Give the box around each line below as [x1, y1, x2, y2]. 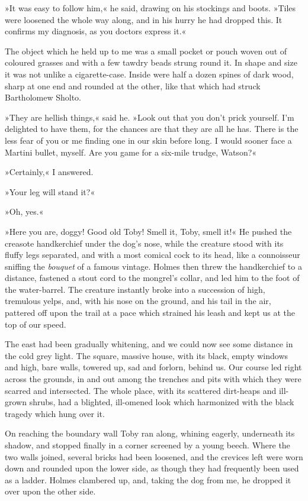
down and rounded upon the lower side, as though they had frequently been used [5, 462, 299, 474]
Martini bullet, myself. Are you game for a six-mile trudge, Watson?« [5, 146, 257, 158]
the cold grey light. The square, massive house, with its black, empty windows [5, 349, 288, 361]
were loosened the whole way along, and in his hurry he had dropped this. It [5, 13, 283, 25]
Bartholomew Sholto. [5, 91, 81, 104]
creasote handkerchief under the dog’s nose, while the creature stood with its [5, 237, 284, 249]
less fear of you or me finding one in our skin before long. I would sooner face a [5, 134, 292, 146]
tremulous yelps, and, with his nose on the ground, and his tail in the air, [5, 295, 271, 307]
